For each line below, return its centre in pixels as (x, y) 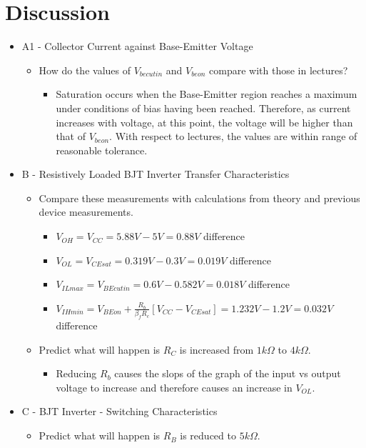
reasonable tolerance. (102, 150)
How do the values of (85, 70)
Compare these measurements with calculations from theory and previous (199, 198)
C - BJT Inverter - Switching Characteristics (120, 411)
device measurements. (86, 212)
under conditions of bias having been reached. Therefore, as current (203, 108)
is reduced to (208, 435)
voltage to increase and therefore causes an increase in (174, 387)
